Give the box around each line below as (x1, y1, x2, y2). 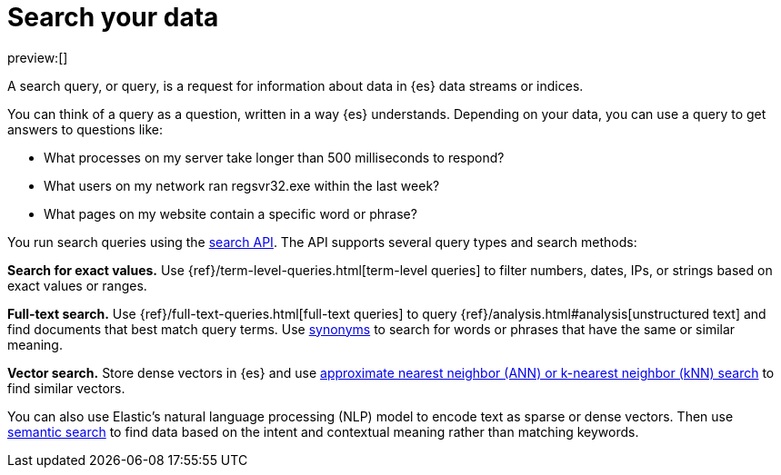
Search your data (7, 2, 219, 33)
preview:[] (7, 49, 68, 65)
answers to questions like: (7, 121, 163, 137)
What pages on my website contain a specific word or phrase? (44, 205, 417, 222)
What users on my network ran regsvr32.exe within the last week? (44, 177, 440, 193)
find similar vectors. (7, 380, 125, 396)
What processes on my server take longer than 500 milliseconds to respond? (44, 149, 505, 165)
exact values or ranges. (7, 277, 147, 293)
